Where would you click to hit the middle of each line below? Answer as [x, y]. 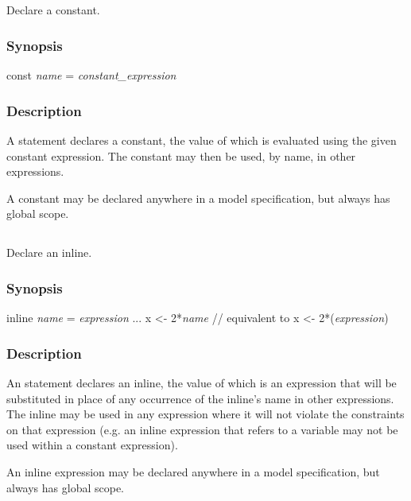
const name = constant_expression [91, 75]
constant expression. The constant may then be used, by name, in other [181, 155]
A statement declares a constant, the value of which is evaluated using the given [202, 140]
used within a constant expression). [92, 445]
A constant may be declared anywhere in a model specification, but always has [198, 198]
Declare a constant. [53, 10]
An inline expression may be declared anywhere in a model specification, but [193, 471]
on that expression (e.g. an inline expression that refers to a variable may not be [202, 429]
